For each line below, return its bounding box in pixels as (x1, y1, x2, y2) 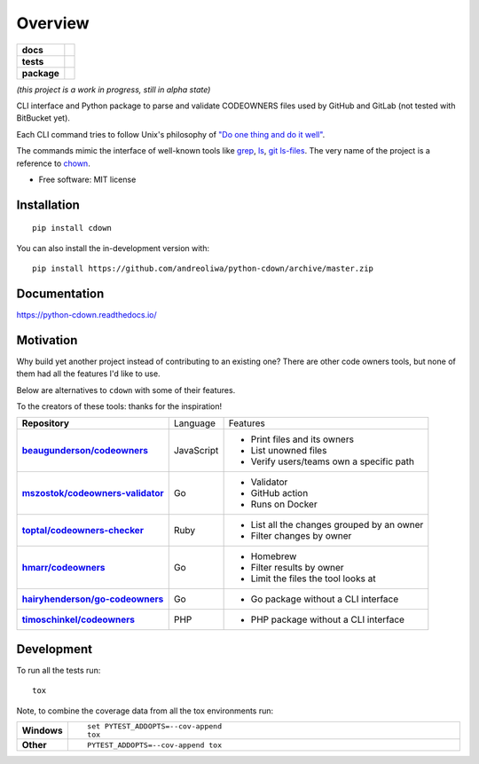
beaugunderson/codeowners (21, 445, 148, 457)
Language (173, 417, 216, 429)
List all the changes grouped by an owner (250, 519, 424, 532)
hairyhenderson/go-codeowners (21, 593, 164, 605)
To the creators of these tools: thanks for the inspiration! (16, 401, 223, 412)
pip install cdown (32, 223, 113, 233)
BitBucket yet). (16, 113, 71, 123)
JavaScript (173, 445, 219, 457)
